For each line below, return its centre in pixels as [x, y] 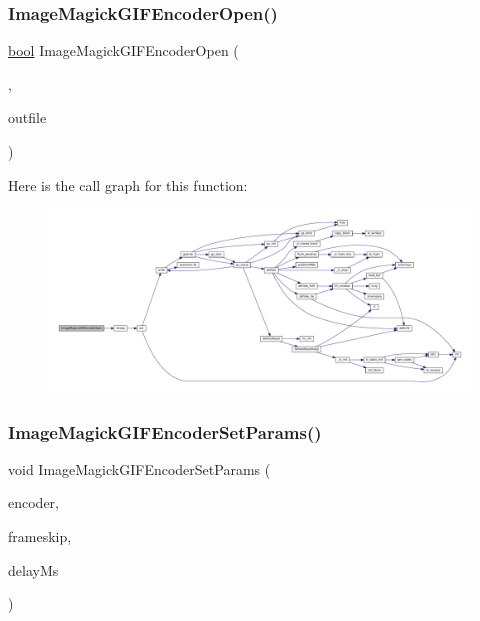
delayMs [33, 569]
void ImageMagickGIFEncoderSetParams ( [139, 468]
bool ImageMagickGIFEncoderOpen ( [123, 50]
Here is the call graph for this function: [128, 184]
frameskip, [40, 536]
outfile [27, 117]
